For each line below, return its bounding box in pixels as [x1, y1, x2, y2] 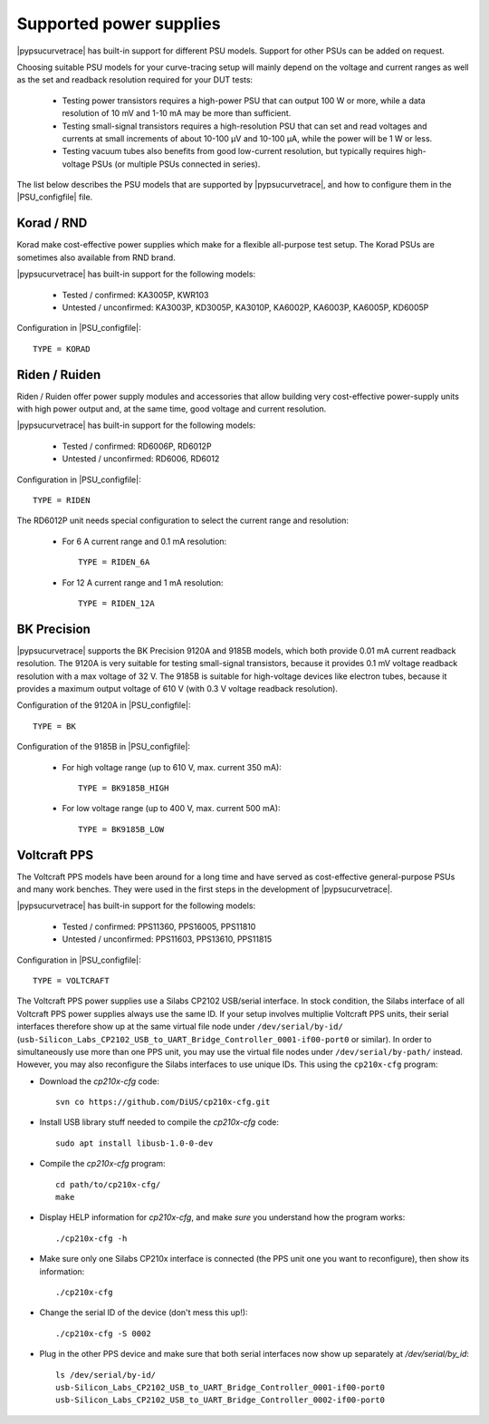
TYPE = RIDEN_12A [78, 598, 155, 608]
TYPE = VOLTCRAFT [33, 975, 110, 985]
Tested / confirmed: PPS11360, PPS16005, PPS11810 [62, 921, 256, 932]
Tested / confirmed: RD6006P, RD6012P [62, 441, 212, 451]
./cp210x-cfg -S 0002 [55, 1328, 151, 1339]
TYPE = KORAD [33, 344, 91, 354]
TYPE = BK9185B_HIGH [78, 782, 169, 793]
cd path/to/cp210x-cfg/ [55, 1179, 161, 1189]
